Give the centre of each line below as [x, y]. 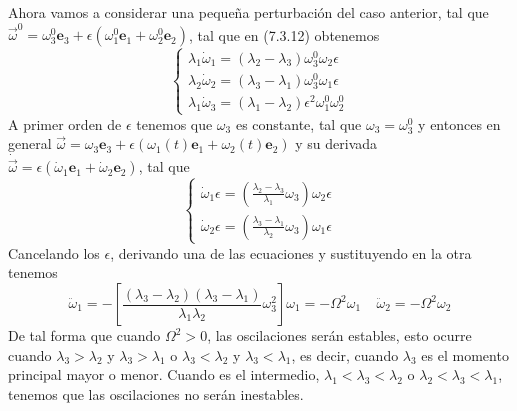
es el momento [465, 354]
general [30, 143]
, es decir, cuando [345, 354]
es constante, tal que [298, 123]
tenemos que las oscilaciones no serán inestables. [156, 393]
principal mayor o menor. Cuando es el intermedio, [164, 374]
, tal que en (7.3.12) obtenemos [284, 34]
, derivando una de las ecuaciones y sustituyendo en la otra [291, 252]
